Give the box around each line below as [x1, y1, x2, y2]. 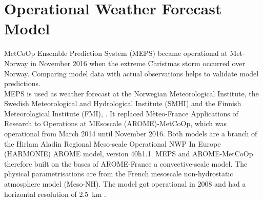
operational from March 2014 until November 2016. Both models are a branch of [4, 128, 257, 139]
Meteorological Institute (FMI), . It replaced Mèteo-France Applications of [4, 108, 238, 118]
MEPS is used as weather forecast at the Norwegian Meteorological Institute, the [4, 88, 259, 98]
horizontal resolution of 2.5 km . [4, 188, 106, 199]
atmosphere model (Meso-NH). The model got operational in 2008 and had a [4, 178, 246, 189]
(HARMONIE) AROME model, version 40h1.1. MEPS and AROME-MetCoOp [4, 148, 253, 159]
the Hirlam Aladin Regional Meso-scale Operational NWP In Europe [4, 138, 221, 149]
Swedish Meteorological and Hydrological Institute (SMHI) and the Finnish [4, 98, 241, 109]
